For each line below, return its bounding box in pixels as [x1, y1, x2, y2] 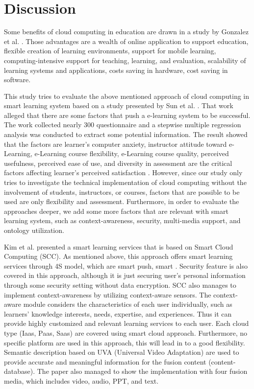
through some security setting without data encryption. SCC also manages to [4, 279, 236, 290]
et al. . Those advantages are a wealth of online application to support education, [4, 36, 249, 46]
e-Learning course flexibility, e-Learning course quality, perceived [34, 148, 229, 159]
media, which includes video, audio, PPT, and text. [4, 375, 159, 386]
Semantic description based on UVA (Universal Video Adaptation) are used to [4, 347, 239, 357]
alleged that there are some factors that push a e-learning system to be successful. [4, 110, 251, 120]
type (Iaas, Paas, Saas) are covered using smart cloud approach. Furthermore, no [4, 327, 248, 338]
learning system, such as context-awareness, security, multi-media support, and [4, 215, 241, 226]
